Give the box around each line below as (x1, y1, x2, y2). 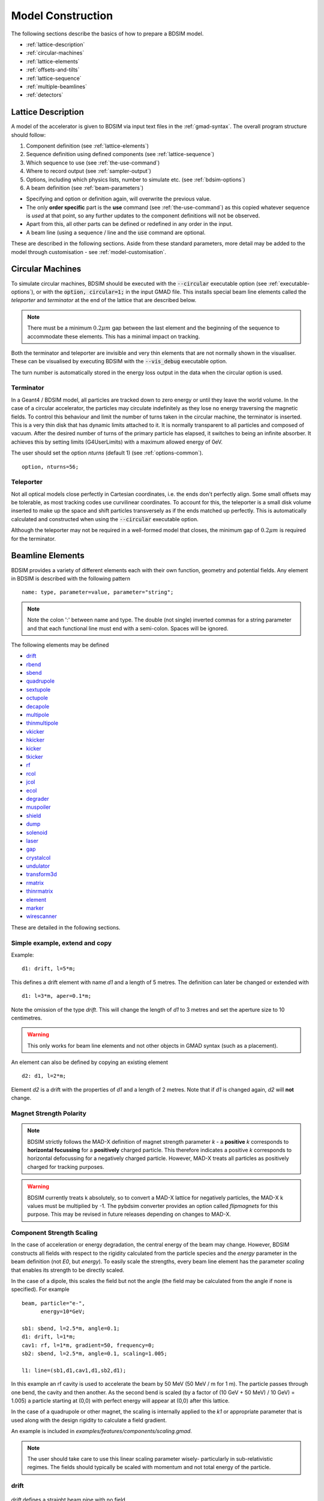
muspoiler (26, 803, 51, 811)
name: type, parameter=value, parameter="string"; (22, 589, 174, 596)
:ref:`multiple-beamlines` (26, 83, 87, 90)
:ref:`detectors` (26, 91, 64, 98)
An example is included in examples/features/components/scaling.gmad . (11, 1428, 192, 1435)
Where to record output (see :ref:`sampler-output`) (26, 168, 151, 175)
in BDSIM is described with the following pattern (11, 575, 130, 582)
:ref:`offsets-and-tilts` (26, 66, 80, 73)
